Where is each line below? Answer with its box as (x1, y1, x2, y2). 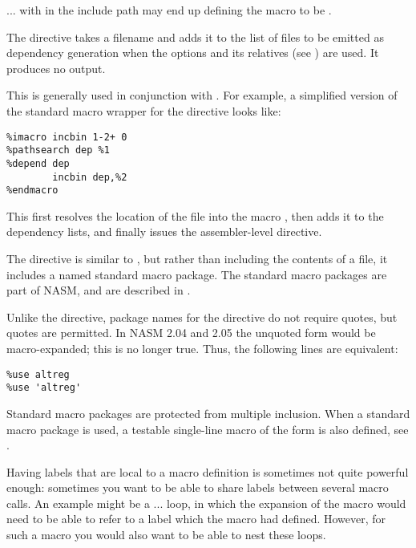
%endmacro (6, 185, 59, 197)
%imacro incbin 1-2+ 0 (6, 131, 127, 143)
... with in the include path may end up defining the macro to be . (6, 2, 332, 18)
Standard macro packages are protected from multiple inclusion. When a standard (6, 404, 410, 421)
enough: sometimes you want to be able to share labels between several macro (6, 479, 389, 496)
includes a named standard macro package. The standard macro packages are (6, 266, 387, 282)
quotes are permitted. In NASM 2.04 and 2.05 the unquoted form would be (6, 324, 376, 341)
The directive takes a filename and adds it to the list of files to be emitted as (6, 28, 384, 45)
